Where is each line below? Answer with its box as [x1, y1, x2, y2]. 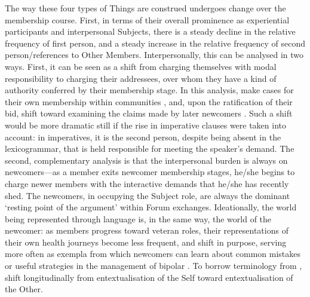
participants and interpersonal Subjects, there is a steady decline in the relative [5, 25, 296, 38]
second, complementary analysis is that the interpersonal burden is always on [5, 154, 288, 166]
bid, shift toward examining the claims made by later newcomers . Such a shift [5, 107, 293, 120]
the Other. [5, 283, 43, 295]
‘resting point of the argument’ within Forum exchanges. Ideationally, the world [5, 201, 297, 213]
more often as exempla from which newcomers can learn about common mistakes [5, 247, 301, 260]
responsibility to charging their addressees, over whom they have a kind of [5, 72, 277, 84]
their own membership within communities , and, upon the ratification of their [5, 95, 293, 108]
